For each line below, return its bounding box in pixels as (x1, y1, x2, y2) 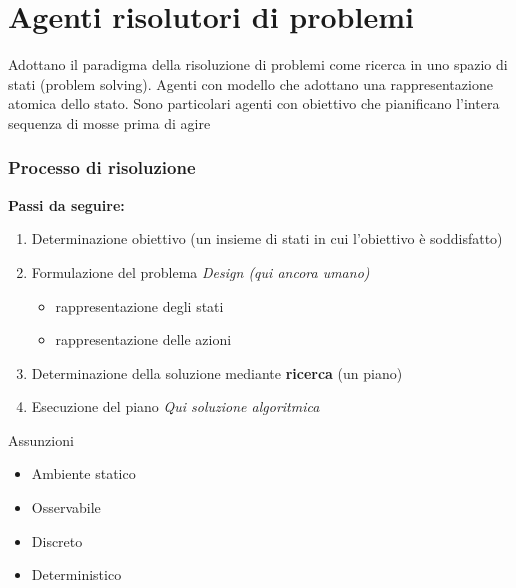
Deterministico (31, 564, 122, 585)
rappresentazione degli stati (55, 295, 224, 316)
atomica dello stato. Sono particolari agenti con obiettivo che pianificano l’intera (8, 93, 500, 114)
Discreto (31, 530, 83, 551)
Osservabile (31, 497, 101, 518)
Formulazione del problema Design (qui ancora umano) (31, 261, 370, 282)
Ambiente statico (31, 463, 136, 484)
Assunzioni (8, 429, 74, 450)
